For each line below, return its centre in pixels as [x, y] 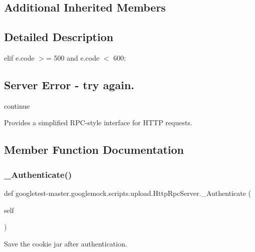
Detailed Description [59, 37]
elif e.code [19, 57]
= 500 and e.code [73, 57]
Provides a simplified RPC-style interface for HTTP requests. [98, 122]
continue [17, 105]
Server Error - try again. [69, 84]
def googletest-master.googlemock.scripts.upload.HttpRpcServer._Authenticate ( [128, 193]
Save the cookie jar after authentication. [66, 243]
